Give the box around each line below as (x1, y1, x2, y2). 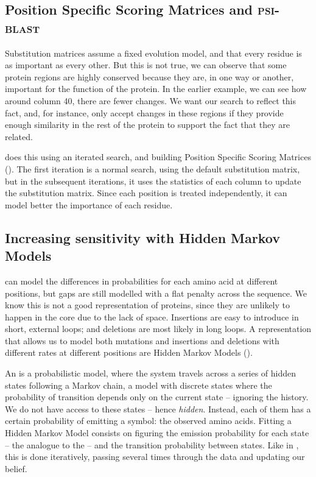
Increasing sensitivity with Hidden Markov (5, 228, 280, 247)
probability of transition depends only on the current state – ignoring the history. (5, 390, 309, 403)
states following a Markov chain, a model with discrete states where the (5, 378, 272, 391)
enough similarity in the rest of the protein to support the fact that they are (5, 118, 290, 131)
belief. (5, 462, 27, 475)
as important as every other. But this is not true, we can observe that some (5, 58, 287, 71)
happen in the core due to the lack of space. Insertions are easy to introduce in (5, 310, 299, 323)
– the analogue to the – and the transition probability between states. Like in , (5, 438, 299, 451)
